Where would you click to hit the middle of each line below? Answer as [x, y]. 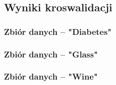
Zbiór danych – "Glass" [51, 54]
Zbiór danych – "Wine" [51, 76]
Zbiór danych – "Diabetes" [58, 31]
